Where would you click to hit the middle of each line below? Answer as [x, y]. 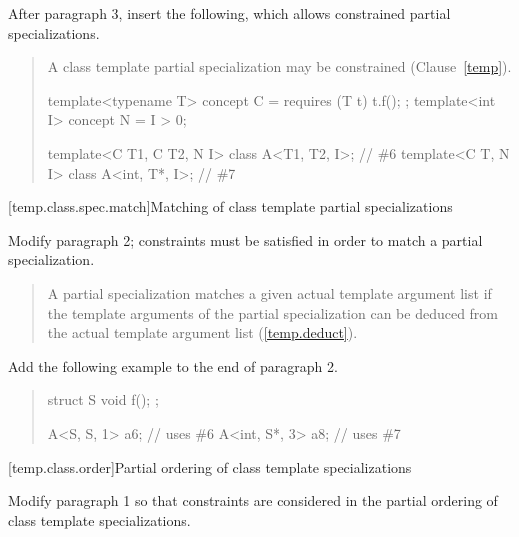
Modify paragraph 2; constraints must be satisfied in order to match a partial [245, 239]
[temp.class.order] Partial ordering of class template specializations [210, 466]
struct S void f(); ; [103, 399]
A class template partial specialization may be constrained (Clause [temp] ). [279, 66]
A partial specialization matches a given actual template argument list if [269, 292]
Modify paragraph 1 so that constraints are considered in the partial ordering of [253, 500]
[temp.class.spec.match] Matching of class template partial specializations [230, 206]
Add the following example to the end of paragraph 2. [173, 365]
